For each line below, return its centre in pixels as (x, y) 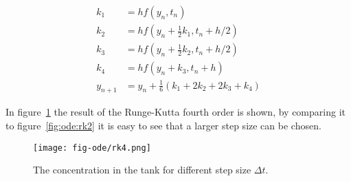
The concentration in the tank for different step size (142, 170)
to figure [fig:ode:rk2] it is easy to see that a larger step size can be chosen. (163, 126)
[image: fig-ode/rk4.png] (92, 148)
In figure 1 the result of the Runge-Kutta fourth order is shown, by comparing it (175, 112)
